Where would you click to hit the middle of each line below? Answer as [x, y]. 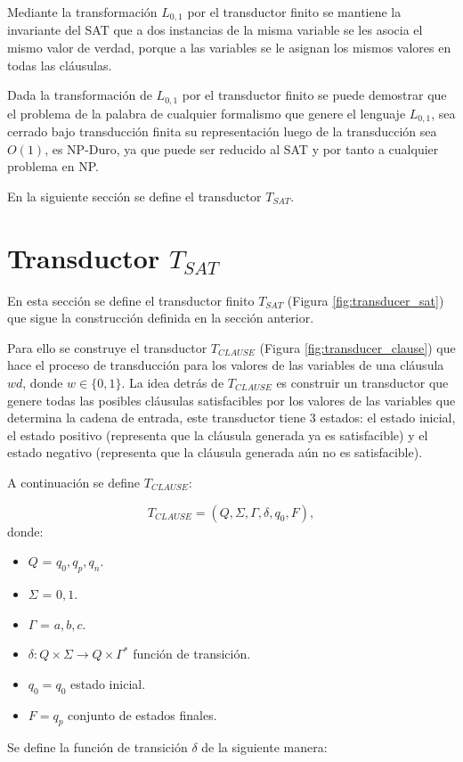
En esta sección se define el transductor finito [131, 300]
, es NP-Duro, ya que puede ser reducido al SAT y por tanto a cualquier [242, 148]
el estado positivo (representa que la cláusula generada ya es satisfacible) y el [218, 434]
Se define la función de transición [97, 747]
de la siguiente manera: [264, 747]
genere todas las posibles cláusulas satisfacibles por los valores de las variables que [231, 400]
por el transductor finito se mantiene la [294, 12]
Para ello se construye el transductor [107, 347]
